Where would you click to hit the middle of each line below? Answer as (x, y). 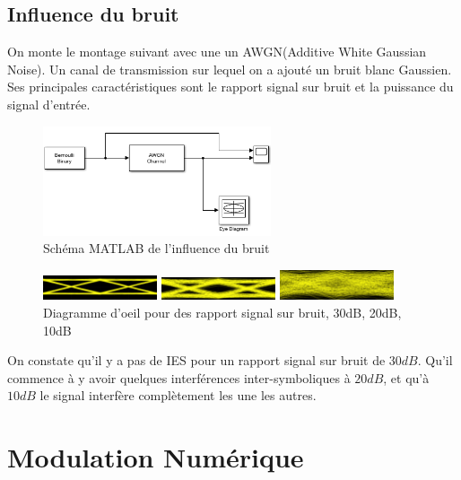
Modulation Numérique (156, 457)
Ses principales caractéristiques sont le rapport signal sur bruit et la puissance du (230, 87)
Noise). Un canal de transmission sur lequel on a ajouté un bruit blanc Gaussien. (230, 69)
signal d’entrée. (49, 104)
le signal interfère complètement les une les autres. (178, 395)
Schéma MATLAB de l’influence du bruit (157, 248)
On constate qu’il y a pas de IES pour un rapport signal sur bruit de (196, 360)
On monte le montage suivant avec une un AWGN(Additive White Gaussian (217, 52)
